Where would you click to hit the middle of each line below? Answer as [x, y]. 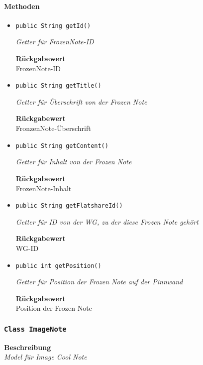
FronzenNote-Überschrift [53, 128]
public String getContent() [62, 146]
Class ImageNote [35, 329]
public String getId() [53, 26]
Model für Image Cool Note [46, 357]
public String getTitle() [58, 86]
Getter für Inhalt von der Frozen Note [74, 162]
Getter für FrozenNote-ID [55, 42]
